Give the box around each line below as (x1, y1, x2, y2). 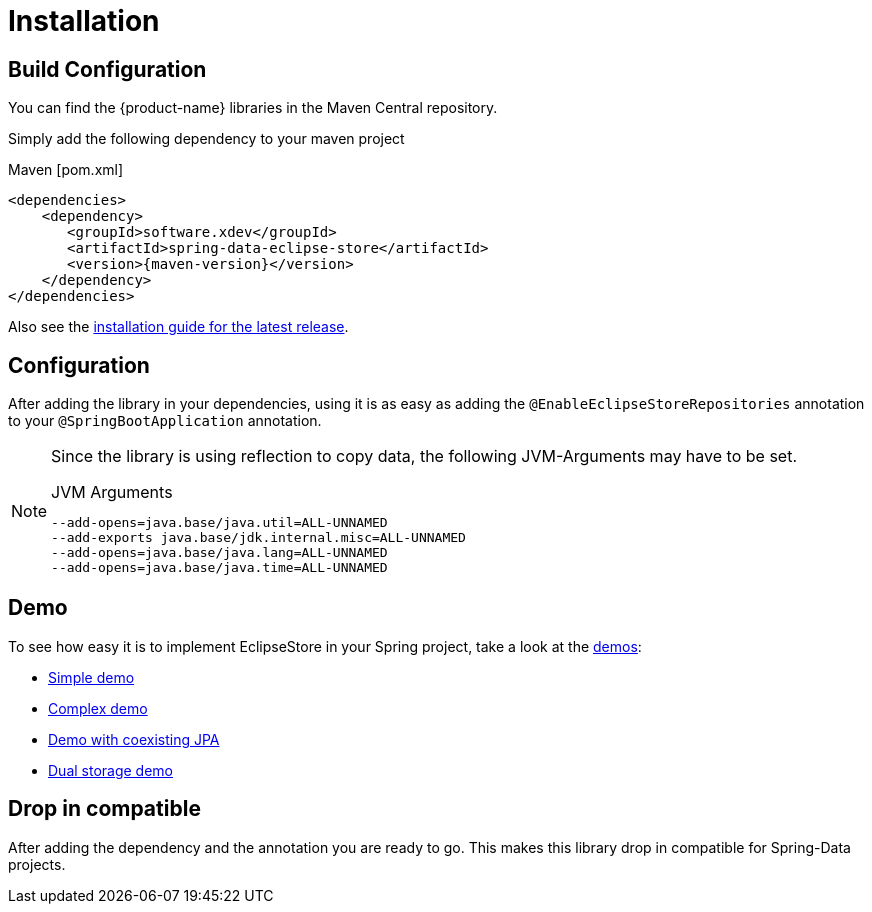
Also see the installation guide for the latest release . (8, 318, 349, 336)
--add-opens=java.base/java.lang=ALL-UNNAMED (51, 545, 388, 561)
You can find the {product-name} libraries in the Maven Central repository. (8, 99, 498, 117)
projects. (8, 855, 66, 873)
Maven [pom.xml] (8, 161, 124, 179)
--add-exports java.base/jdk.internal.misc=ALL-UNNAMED (51, 530, 466, 546)
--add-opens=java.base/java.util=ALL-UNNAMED (51, 515, 388, 531)
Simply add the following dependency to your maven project (8, 130, 405, 148)
